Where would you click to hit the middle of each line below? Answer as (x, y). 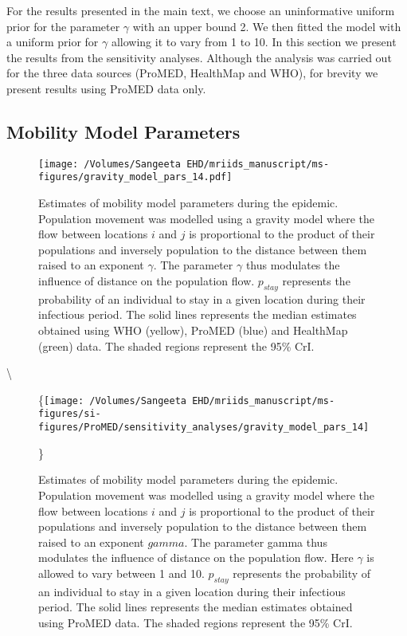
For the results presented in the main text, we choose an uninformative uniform (201, 10)
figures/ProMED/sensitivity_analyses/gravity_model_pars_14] (204, 428)
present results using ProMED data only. (106, 88)
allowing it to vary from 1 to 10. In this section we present (254, 42)
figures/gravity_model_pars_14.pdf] (135, 177)
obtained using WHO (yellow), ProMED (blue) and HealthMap (193, 330)
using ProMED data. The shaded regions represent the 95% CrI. (196, 622)
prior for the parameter (63, 26)
